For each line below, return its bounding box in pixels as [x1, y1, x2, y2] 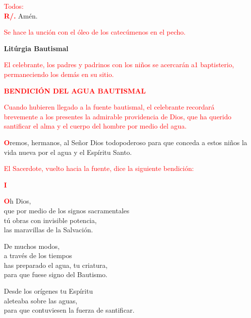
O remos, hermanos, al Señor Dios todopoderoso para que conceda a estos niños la [4, 137, 248, 147]
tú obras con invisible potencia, [4, 215, 97, 225]
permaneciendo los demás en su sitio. [4, 69, 114, 79]
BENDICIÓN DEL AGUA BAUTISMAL [4, 85, 146, 95]
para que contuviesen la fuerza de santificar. [4, 305, 134, 315]
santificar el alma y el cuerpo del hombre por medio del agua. [4, 121, 187, 131]
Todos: [4, 1, 24, 11]
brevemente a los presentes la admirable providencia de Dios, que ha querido [4, 111, 232, 121]
